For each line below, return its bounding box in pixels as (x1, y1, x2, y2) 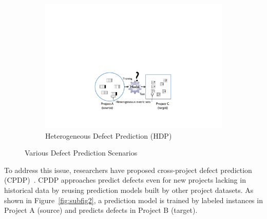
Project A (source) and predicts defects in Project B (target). (4, 205, 198, 215)
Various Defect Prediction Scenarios (25, 147, 138, 158)
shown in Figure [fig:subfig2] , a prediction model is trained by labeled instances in (4, 194, 263, 205)
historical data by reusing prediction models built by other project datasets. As (4, 185, 254, 195)
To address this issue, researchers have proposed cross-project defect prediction (4, 164, 252, 175)
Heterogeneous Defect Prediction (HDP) (45, 130, 172, 141)
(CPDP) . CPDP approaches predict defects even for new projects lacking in (4, 174, 246, 185)
